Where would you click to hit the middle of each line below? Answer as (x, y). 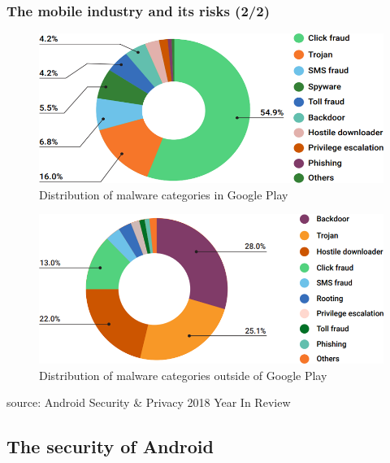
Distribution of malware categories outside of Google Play (183, 375)
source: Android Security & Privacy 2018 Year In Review (149, 402)
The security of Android (110, 446)
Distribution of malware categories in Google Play (164, 194)
